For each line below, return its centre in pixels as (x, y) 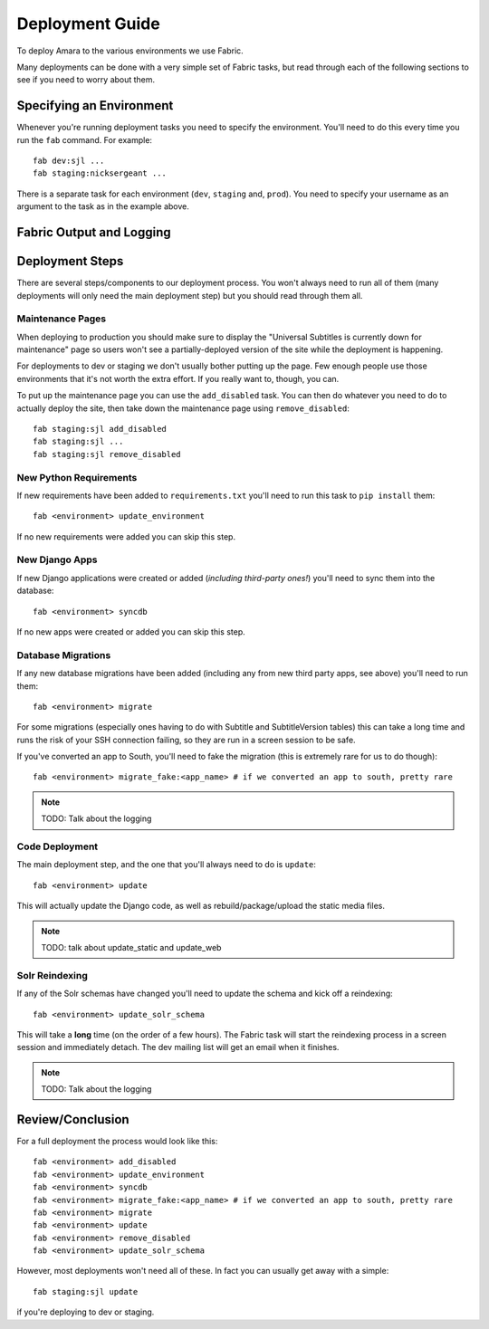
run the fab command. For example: (85, 139)
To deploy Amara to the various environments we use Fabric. (130, 51)
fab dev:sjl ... (69, 161)
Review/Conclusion (73, 1119)
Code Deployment (58, 846)
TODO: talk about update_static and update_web (131, 947)
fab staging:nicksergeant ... (100, 173)
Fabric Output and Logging (94, 232)
